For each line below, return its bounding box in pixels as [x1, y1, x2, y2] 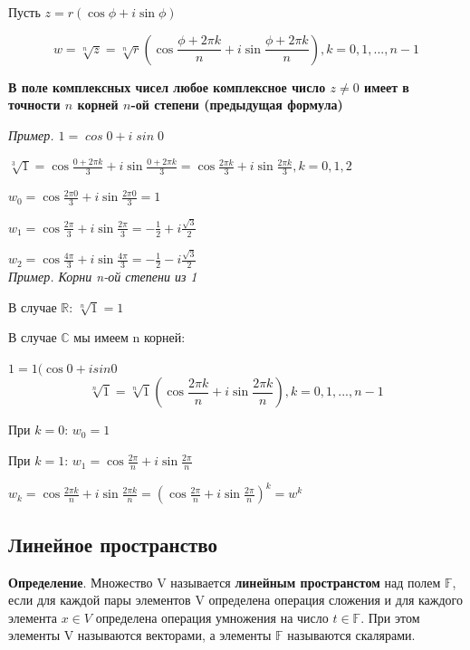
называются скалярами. [287, 626, 416, 645]
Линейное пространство [8, 530, 218, 558]
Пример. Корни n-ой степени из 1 [8, 267, 197, 286]
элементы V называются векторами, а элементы [8, 626, 272, 645]
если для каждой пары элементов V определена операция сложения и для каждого [8, 590, 463, 609]
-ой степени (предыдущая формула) [130, 95, 343, 114]
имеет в [364, 77, 409, 96]
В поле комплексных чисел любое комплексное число [8, 77, 326, 96]
